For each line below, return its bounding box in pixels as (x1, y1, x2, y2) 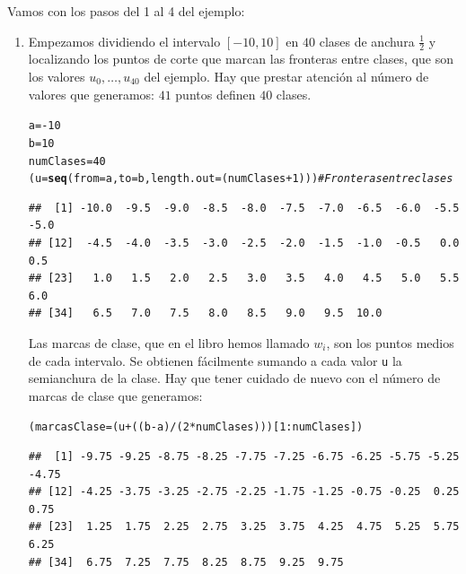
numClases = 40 (28, 154, 106, 168)
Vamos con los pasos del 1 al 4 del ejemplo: (7, 2, 245, 20)
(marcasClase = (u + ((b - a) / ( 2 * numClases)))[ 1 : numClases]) (28, 421, 364, 434)
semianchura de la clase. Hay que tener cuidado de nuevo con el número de (28, 369, 441, 387)
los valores (28, 67, 85, 86)
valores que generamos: (28, 84, 155, 103)
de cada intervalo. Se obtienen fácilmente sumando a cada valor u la (28, 351, 402, 370)
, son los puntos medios (326, 333, 454, 352)
